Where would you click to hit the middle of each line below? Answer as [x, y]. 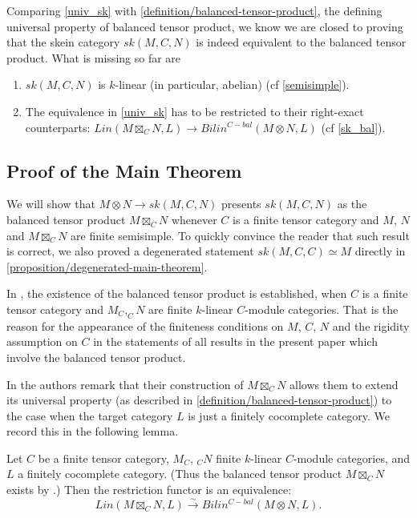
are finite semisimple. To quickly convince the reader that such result [240, 235]
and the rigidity [371, 325]
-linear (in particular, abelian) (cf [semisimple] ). [232, 84]
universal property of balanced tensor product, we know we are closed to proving [205, 26]
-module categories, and [352, 458]
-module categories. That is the [322, 309]
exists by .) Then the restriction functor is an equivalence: [149, 490]
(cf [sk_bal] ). [353, 127]
